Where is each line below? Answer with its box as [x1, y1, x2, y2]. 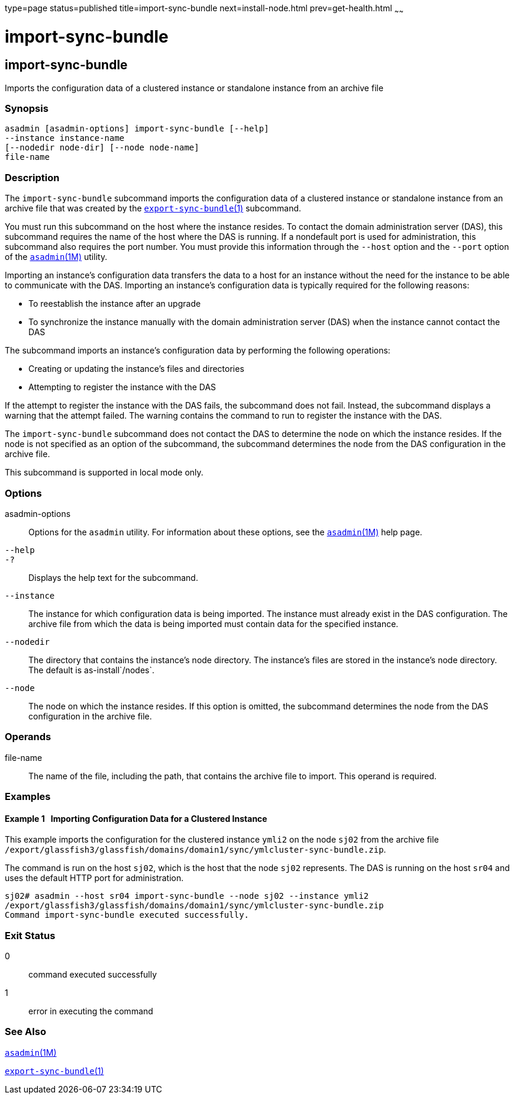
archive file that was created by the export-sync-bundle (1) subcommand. [5, 203, 302, 214]
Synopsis [5, 102, 49, 115]
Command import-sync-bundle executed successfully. [5, 910, 250, 920]
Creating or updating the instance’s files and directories [28, 364, 244, 374]
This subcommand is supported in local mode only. [5, 467, 203, 478]
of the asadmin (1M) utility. [5, 252, 108, 262]
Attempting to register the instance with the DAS [28, 382, 216, 393]
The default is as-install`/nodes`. [28, 664, 155, 675]
